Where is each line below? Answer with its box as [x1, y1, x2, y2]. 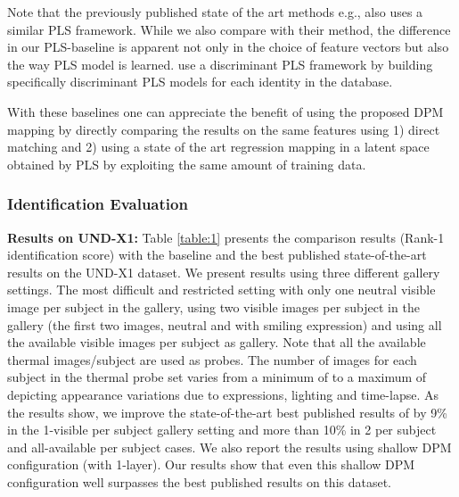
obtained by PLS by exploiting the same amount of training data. [7, 154, 366, 173]
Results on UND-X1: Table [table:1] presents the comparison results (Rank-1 [7, 228, 445, 246]
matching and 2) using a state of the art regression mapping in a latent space [7, 137, 430, 156]
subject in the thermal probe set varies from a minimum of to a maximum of [7, 368, 427, 386]
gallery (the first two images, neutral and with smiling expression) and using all [7, 315, 442, 334]
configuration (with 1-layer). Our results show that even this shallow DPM [7, 455, 415, 474]
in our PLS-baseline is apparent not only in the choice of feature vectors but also [7, 37, 449, 56]
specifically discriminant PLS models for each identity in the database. [7, 72, 393, 91]
